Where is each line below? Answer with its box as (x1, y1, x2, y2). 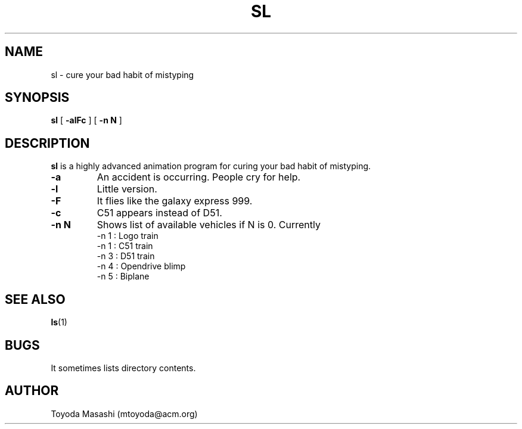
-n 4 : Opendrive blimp (97, 261, 186, 272)
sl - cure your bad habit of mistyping (51, 69, 194, 80)
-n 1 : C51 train (97, 241, 153, 251)
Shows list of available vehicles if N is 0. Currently (97, 219, 321, 231)
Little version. (97, 183, 157, 195)
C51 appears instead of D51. (97, 207, 222, 219)
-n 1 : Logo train (97, 231, 159, 241)
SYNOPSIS (5, 90, 70, 105)
